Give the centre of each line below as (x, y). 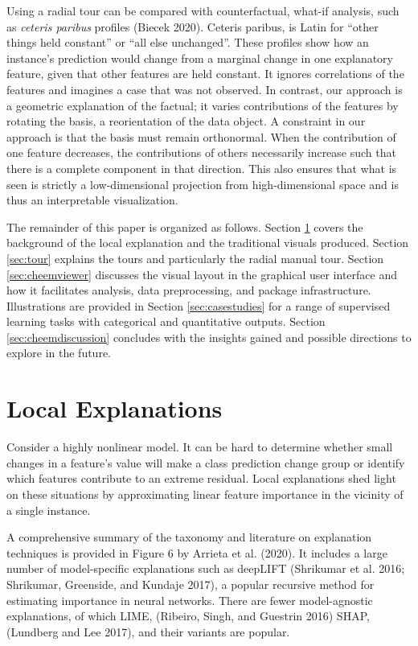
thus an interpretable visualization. (92, 200)
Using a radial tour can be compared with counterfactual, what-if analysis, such (203, 10)
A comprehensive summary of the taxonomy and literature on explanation (189, 537)
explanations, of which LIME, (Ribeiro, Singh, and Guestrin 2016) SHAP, (188, 616)
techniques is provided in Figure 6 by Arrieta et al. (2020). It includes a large (197, 552)
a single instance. (49, 510)
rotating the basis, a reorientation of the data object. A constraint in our (186, 121)
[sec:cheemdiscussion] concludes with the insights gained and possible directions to (209, 337)
